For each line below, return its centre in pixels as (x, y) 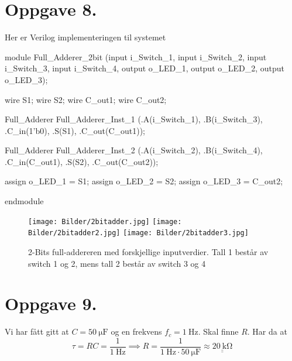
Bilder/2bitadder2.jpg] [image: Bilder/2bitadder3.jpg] (138, 233)
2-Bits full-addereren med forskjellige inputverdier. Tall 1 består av (148, 251)
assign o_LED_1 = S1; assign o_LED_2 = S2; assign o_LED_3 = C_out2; (144, 181)
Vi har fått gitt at (37, 331)
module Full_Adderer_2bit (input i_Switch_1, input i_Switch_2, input (136, 56)
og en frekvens (136, 331)
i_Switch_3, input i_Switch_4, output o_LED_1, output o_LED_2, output (145, 68)
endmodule (24, 201)
